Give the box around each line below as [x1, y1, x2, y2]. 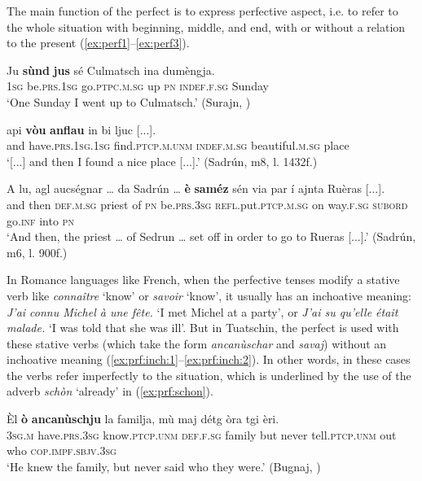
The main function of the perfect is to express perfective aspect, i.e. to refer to [7, 2, 398, 19]
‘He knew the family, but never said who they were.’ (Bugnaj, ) [7, 457, 321, 474]
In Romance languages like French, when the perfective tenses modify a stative [7, 271, 400, 288]
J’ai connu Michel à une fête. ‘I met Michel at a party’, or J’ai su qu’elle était [7, 303, 398, 320]
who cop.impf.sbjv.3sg [7, 442, 116, 459]
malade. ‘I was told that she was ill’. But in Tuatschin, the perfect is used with [7, 319, 399, 336]
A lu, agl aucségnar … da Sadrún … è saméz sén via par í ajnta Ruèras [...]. [7, 180, 385, 197]
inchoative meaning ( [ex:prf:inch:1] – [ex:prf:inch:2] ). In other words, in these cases [7, 351, 411, 368]
